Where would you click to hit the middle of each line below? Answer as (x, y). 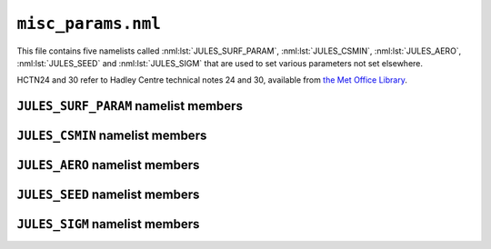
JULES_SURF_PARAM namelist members (130, 106)
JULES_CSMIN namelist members (112, 136)
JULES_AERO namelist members (108, 165)
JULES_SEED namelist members (108, 195)
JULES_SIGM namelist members (108, 224)
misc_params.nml (89, 24)
